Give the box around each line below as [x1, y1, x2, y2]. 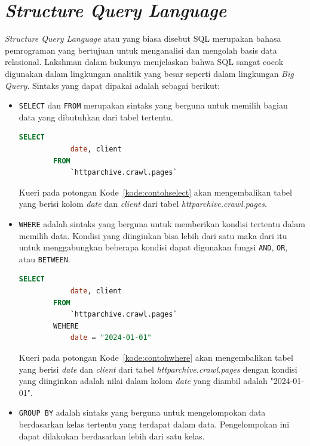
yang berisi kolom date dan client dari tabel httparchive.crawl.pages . [19, 197, 267, 210]
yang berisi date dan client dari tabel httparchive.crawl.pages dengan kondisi [19, 363, 297, 375]
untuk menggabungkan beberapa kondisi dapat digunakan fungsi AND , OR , [19, 241, 288, 253]
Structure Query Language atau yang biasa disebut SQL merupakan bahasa [5, 32, 281, 45]
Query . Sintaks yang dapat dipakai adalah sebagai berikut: [5, 79, 220, 91]
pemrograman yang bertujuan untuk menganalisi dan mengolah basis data [5, 44, 277, 56]
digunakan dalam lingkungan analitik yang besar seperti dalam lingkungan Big [5, 67, 294, 79]
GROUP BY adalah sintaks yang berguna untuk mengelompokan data [19, 406, 266, 419]
